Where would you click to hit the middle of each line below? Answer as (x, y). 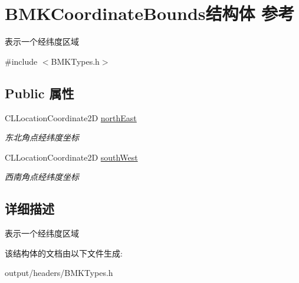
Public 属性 (40, 93)
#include (21, 61)
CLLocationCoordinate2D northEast (71, 117)
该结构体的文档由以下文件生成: (64, 253)
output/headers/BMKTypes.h (59, 273)
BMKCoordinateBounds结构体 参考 (150, 13)
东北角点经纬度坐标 (42, 137)
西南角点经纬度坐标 (42, 177)
